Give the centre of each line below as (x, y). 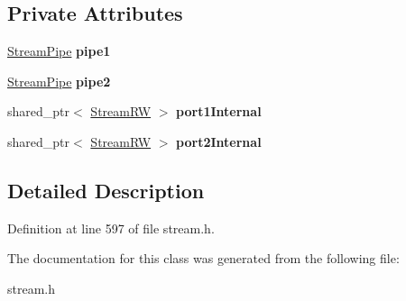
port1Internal (219, 111)
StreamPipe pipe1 (59, 51)
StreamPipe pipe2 (59, 81)
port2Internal (219, 141)
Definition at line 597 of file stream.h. (111, 228)
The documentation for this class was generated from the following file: (203, 258)
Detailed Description (106, 190)
